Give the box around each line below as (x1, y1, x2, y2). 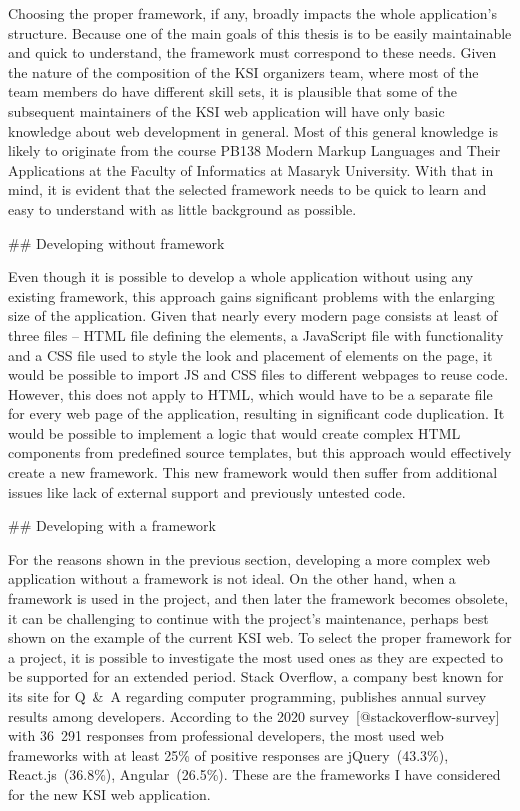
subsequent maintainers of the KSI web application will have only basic (8, 100, 445, 121)
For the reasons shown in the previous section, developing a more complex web (8, 548, 491, 569)
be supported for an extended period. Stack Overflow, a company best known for (8, 666, 504, 687)
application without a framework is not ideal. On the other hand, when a (8, 568, 456, 589)
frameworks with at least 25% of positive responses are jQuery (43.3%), (8, 744, 449, 765)
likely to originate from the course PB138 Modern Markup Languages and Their (8, 140, 501, 161)
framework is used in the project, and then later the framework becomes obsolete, (8, 588, 509, 609)
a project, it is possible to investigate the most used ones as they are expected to (8, 646, 503, 667)
